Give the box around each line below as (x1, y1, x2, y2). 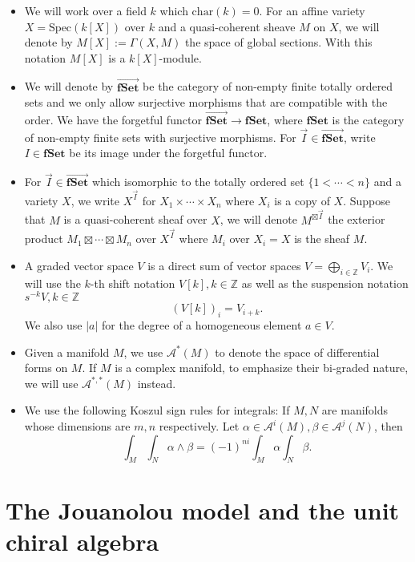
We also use (24, 317, 83, 334)
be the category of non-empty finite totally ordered (143, 78, 393, 95)
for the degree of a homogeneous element (102, 317, 302, 334)
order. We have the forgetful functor (24, 111, 202, 127)
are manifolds (321, 402, 389, 418)
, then (374, 418, 403, 435)
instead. (137, 374, 176, 391)
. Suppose (343, 192, 391, 208)
